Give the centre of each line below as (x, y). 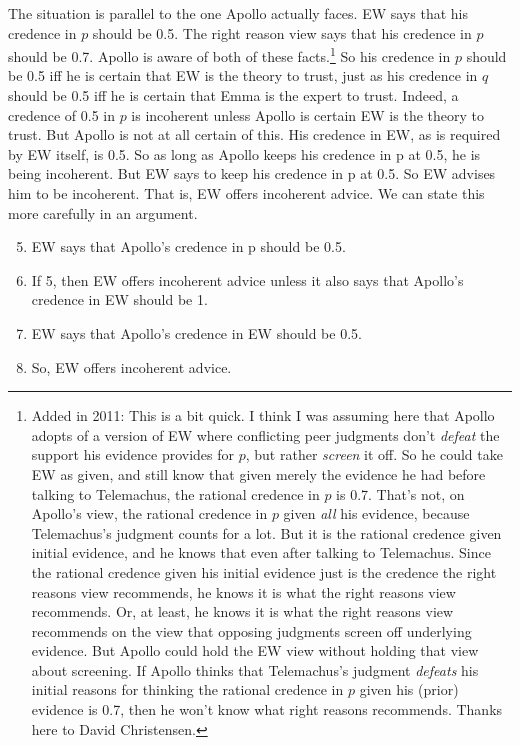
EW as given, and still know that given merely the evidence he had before (258, 473)
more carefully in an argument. (103, 212)
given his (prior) (409, 689)
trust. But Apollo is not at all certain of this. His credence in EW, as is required (254, 134)
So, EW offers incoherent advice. (131, 366)
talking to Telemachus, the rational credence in (175, 493)
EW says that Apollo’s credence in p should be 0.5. (188, 246)
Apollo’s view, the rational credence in (149, 513)
